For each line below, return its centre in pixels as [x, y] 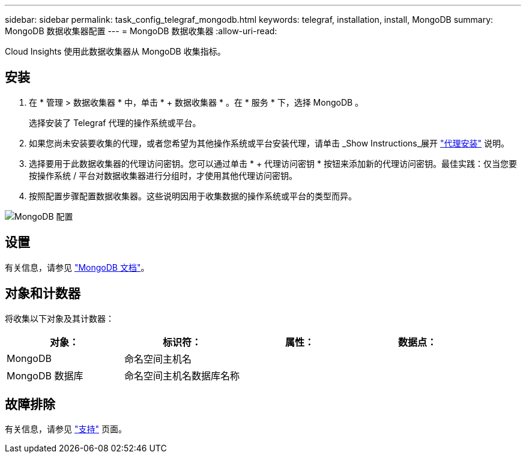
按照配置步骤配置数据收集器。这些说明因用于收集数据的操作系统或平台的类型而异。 [193, 196]
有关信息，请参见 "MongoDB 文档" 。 [77, 267]
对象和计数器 [43, 294]
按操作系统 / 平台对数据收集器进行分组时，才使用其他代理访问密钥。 [163, 175]
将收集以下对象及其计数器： [59, 318]
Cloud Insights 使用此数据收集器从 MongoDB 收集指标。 [115, 51]
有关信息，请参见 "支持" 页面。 [66, 429]
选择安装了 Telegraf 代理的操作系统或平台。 [115, 122]
